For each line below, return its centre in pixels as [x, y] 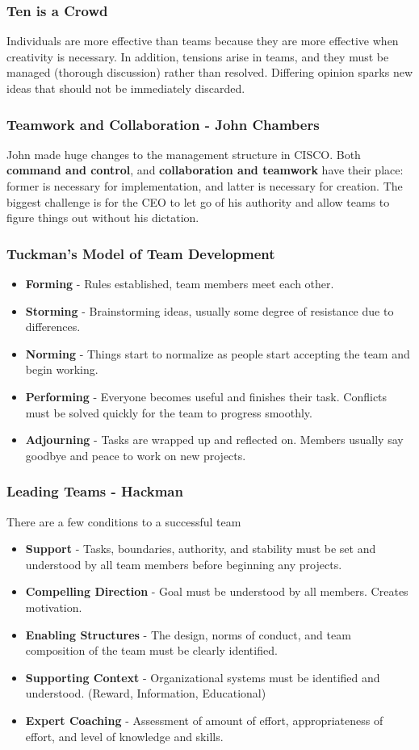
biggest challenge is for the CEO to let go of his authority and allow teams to [198, 201]
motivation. [54, 607]
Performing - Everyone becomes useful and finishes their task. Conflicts [206, 396]
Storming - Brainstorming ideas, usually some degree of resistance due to [209, 310]
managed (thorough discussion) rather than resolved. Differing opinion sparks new [209, 72]
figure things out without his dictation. [103, 218]
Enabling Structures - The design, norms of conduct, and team [188, 634]
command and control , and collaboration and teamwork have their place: [205, 170]
